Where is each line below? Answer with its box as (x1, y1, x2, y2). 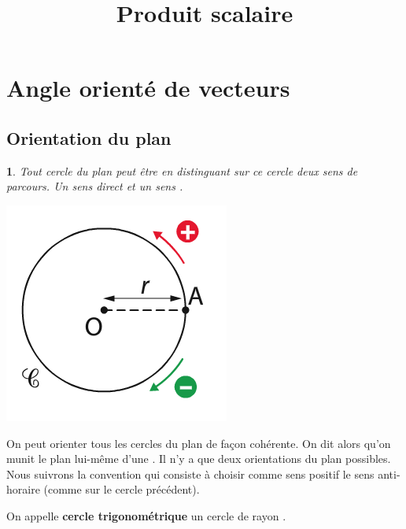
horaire (6, 481, 40, 498)
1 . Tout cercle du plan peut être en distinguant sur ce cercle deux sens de (6, 162, 358, 179)
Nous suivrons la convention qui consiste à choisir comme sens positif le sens (6, 465, 375, 482)
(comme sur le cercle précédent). (43, 481, 200, 498)
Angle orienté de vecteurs (6, 72, 290, 104)
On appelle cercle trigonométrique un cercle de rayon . (6, 507, 286, 523)
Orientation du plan (6, 125, 172, 150)
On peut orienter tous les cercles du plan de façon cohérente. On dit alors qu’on (6, 435, 391, 451)
